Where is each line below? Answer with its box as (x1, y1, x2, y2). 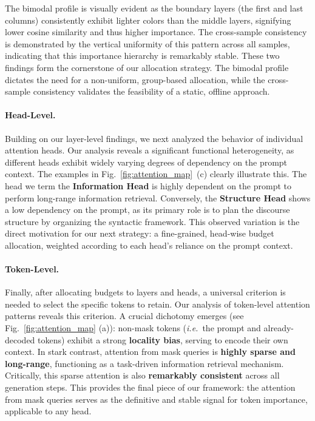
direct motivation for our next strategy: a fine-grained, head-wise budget (5, 227, 274, 240)
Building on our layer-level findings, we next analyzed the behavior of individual (5, 132, 303, 144)
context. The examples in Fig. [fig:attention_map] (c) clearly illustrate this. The (5, 167, 307, 180)
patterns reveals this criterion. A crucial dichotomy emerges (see (5, 309, 244, 322)
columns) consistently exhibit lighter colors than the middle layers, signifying (5, 13, 291, 26)
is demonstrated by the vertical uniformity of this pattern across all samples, (5, 37, 290, 50)
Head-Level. (5, 109, 56, 121)
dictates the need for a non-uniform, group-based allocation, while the (5, 73, 265, 86)
